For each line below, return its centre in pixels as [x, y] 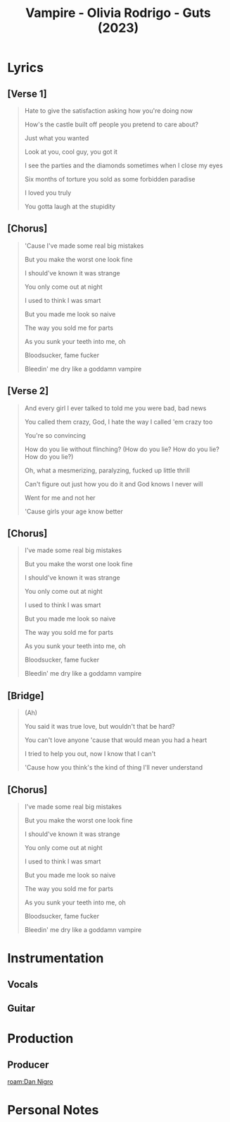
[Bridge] [26, 696]
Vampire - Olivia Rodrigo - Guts [118, 13]
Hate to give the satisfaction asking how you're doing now [109, 111]
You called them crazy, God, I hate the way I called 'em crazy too [119, 422]
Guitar [21, 1009]
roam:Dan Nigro [30, 1082]
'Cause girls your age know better [74, 511]
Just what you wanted [57, 138]
